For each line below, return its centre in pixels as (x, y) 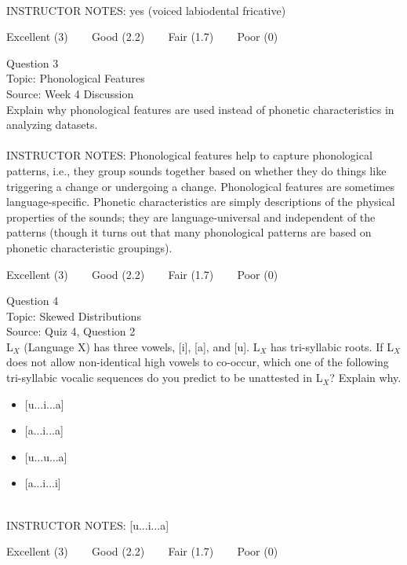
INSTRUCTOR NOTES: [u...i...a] (88, 525)
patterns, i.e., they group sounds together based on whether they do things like (196, 170)
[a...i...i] (43, 483)
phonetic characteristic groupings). (89, 247)
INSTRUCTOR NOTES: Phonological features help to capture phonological (189, 155)
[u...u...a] (46, 456)
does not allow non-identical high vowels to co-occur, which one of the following (198, 362)
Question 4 (33, 301)
